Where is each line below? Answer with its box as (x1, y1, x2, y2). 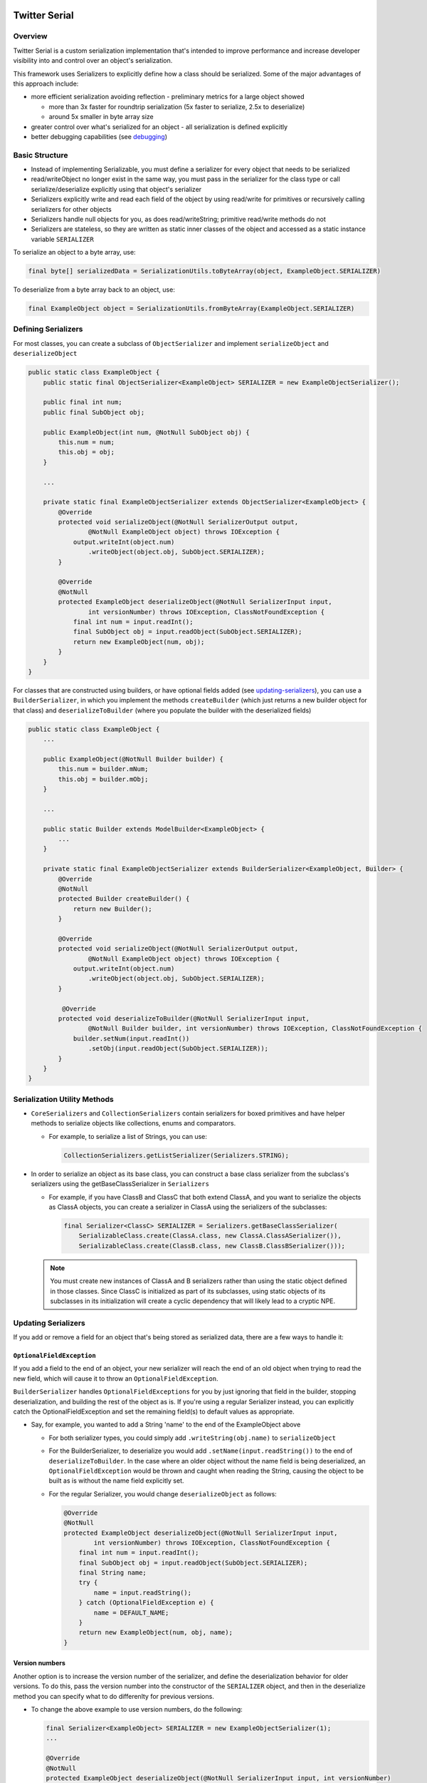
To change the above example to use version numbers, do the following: (31, 1705, 243, 1713)
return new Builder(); (73, 904, 152, 913)
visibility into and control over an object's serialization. (13, 56, 173, 65)
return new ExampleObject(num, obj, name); (78, 1628, 233, 1637)
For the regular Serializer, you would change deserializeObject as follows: (48, 1489, 277, 1498)
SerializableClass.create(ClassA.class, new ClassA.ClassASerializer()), (78, 1232, 342, 1240)
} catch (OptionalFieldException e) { (78, 1598, 214, 1607)
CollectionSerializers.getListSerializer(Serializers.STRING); (63, 1151, 290, 1159)
